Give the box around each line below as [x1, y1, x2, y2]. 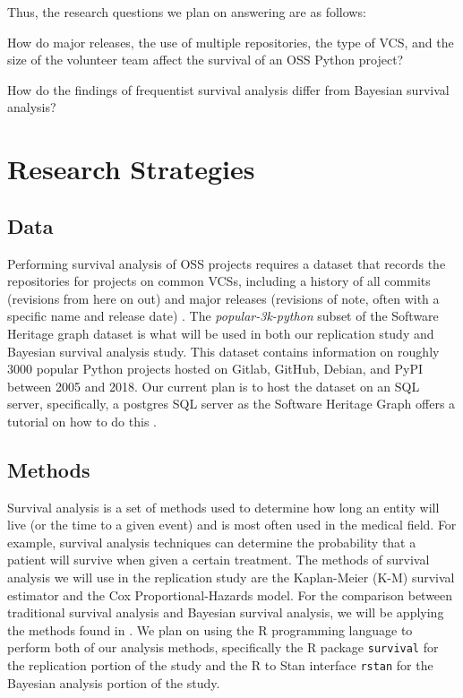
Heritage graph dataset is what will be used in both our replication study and [7, 323, 434, 342]
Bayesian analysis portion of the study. [7, 673, 220, 692]
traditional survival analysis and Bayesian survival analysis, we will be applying [7, 603, 444, 622]
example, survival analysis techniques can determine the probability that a [7, 532, 416, 551]
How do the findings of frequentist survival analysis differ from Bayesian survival [7, 80, 450, 99]
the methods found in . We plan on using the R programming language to [7, 620, 413, 639]
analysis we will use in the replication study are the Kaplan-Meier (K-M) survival [7, 568, 455, 587]
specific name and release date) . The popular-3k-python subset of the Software [7, 306, 439, 325]
